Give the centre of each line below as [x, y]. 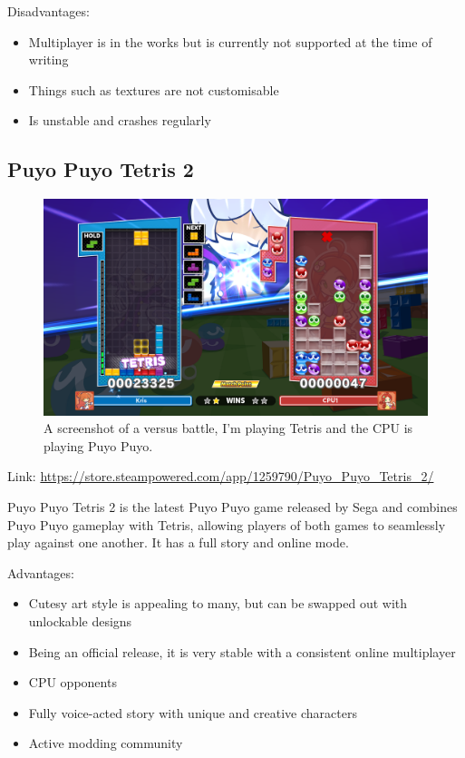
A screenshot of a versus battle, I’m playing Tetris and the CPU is [228, 428]
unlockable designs [80, 621]
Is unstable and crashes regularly [120, 120]
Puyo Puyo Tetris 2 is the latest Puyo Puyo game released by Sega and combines [232, 507]
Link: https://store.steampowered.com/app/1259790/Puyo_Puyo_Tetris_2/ [221, 476]
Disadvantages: [48, 11]
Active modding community [106, 743]
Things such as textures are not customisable [154, 89]
